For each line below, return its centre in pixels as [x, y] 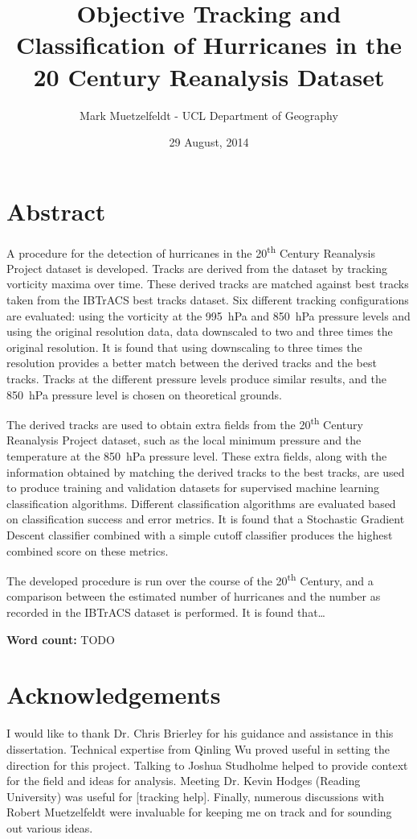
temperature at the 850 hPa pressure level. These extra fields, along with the [197, 456]
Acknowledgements [114, 694]
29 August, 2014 [209, 142]
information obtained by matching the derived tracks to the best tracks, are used [206, 471]
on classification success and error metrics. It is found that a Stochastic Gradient [206, 519]
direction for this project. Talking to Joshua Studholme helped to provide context [207, 765]
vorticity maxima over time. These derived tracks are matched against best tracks [208, 284]
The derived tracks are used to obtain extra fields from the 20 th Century [185, 423]
